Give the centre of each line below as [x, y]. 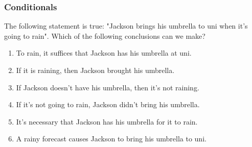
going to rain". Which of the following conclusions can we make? [105, 35]
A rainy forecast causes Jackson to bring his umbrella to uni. [111, 139]
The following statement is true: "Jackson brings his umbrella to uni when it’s [126, 26]
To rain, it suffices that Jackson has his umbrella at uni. [104, 53]
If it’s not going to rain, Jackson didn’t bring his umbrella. [108, 104]
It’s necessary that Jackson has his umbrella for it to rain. [107, 121]
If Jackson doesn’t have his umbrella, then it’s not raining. [108, 87]
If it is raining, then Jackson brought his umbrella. [95, 70]
